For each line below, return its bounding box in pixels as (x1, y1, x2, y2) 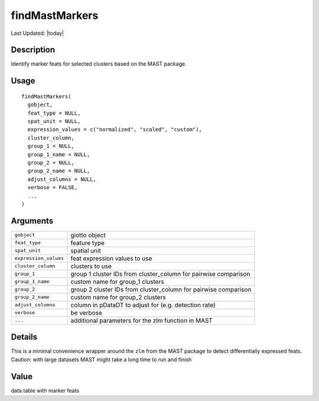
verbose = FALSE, (27, 184, 78, 191)
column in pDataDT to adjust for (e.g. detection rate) (70, 300, 216, 309)
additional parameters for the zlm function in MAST (70, 316, 213, 325)
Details (11, 332, 38, 342)
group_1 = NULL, (27, 143, 75, 150)
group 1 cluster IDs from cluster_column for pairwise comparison (70, 270, 250, 278)
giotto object (70, 231, 106, 239)
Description (11, 45, 56, 55)
